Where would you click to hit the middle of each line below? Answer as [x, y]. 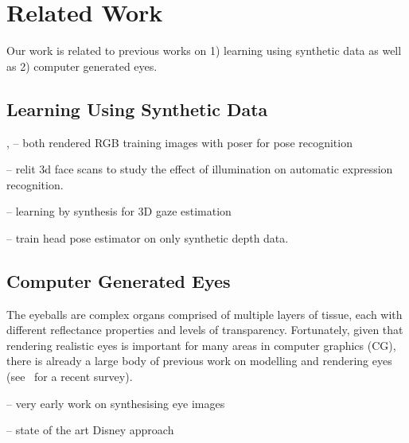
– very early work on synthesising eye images [116, 403]
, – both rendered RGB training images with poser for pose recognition [179, 142]
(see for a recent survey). [70, 377]
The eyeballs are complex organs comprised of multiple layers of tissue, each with [204, 314]
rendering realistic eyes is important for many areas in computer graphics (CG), [201, 345]
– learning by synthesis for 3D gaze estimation [119, 211]
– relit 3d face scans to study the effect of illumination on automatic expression [200, 169]
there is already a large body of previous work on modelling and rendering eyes [199, 361]
